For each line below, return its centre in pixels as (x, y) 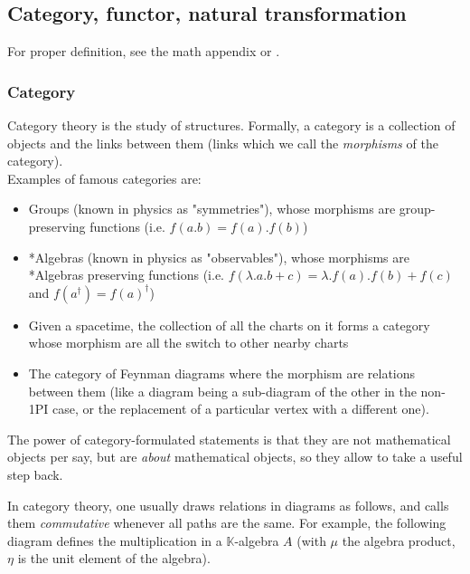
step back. (35, 474)
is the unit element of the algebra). (114, 558)
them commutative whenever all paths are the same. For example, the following (227, 523)
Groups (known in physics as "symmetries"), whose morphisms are (212, 209)
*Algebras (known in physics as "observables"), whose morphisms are (219, 257)
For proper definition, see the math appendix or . (144, 51)
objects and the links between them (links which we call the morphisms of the (223, 143)
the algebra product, (399, 540)
